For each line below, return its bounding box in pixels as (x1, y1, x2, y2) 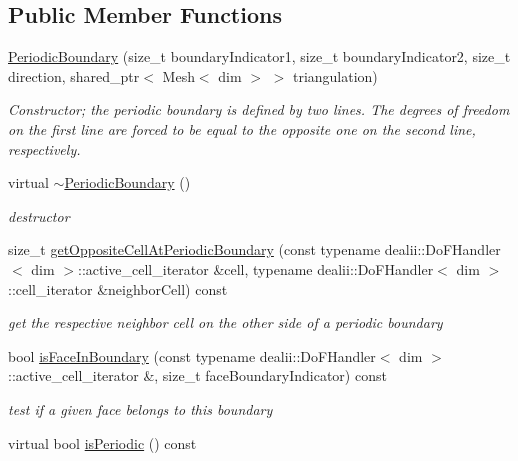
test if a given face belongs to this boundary (8, 398, 273, 419)
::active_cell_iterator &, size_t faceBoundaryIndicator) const (8, 365, 387, 386)
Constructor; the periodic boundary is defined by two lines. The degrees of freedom (8, 99, 510, 120)
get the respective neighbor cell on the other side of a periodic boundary (8, 312, 443, 333)
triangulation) (292, 65, 378, 86)
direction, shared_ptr (8, 65, 140, 86)
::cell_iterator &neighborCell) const (8, 278, 228, 299)
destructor (8, 205, 70, 226)
